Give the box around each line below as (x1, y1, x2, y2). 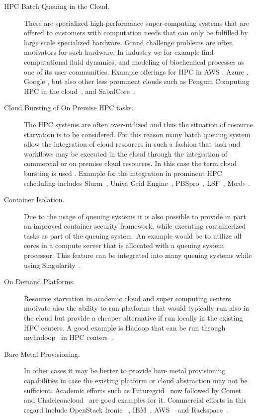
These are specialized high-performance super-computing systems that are (24, 17, 249, 28)
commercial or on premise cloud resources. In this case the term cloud (24, 158, 237, 168)
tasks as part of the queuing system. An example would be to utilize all (24, 230, 242, 241)
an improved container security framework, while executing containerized (24, 221, 246, 231)
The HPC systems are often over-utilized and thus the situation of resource (24, 119, 253, 129)
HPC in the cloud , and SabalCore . (24, 85, 135, 96)
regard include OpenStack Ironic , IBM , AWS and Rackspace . (24, 404, 228, 415)
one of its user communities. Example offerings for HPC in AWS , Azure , (24, 66, 249, 77)
